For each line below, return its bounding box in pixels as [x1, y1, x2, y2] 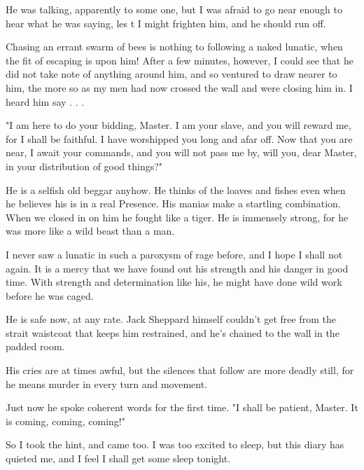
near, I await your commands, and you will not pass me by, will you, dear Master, [6, 145, 357, 160]
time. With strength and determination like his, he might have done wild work [6, 275, 342, 289]
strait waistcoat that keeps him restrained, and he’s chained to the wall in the [6, 325, 339, 340]
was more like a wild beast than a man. [6, 223, 175, 238]
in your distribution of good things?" [6, 158, 163, 173]
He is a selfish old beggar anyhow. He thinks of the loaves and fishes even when [6, 182, 346, 197]
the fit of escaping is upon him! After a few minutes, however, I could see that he [6, 53, 353, 67]
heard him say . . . [6, 94, 85, 109]
